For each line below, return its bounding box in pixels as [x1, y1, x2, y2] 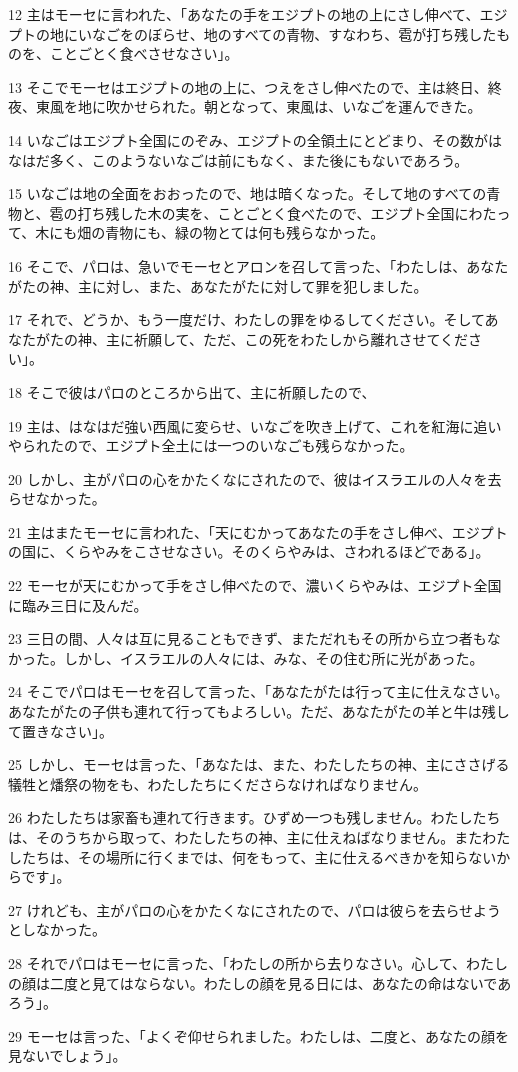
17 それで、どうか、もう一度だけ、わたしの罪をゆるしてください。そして [8, 309, 485, 330]
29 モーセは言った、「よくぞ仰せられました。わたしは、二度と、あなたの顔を [8, 1025, 510, 1046]
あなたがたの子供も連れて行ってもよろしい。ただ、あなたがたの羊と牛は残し [8, 701, 510, 722]
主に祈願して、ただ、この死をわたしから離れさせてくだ [105, 328, 469, 349]
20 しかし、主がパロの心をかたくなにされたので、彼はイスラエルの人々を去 [8, 468, 502, 489]
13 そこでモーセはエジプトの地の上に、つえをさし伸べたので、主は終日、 [8, 76, 488, 97]
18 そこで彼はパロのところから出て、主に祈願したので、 [8, 381, 376, 402]
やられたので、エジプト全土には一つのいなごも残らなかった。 [8, 435, 414, 456]
